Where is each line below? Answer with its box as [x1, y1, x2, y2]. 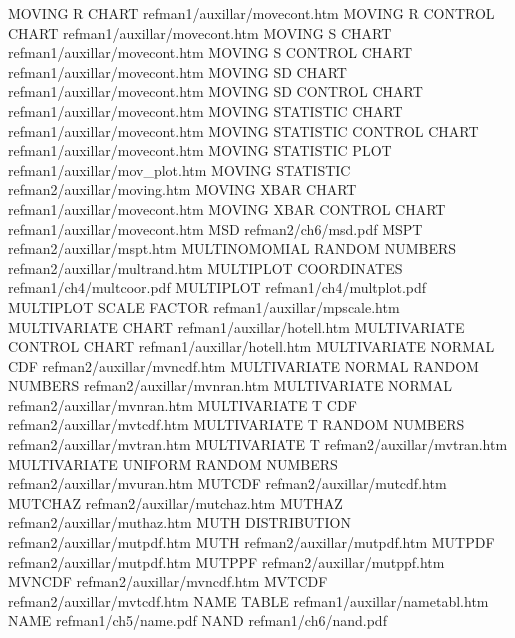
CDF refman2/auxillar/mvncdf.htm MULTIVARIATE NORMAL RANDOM [8, 355, 479, 376]
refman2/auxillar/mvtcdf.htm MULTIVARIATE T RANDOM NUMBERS [8, 414, 465, 435]
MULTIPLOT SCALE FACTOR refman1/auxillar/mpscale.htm [8, 296, 400, 317]
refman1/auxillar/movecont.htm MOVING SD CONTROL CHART [8, 81, 423, 102]
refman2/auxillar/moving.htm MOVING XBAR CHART [8, 179, 357, 200]
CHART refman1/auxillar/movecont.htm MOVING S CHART [8, 22, 392, 43]
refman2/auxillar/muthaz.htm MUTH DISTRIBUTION [8, 512, 351, 533]
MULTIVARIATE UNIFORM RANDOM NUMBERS [8, 453, 338, 474]
